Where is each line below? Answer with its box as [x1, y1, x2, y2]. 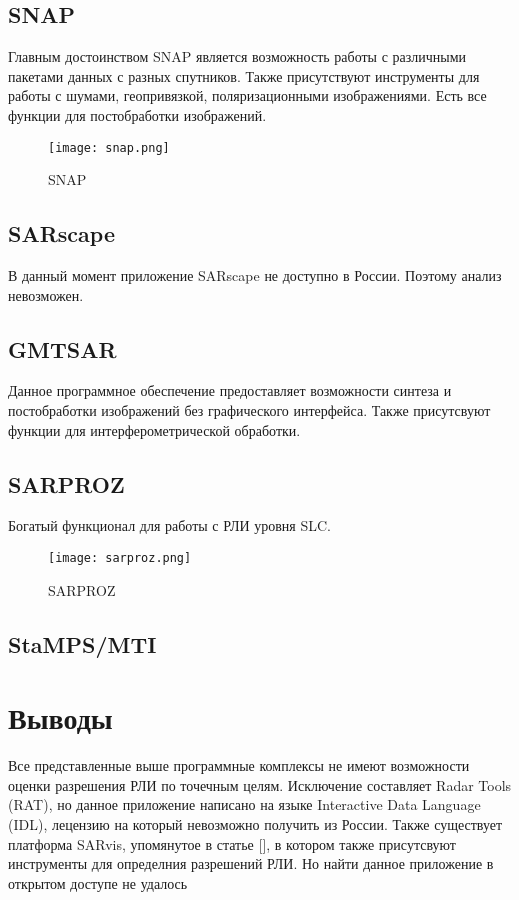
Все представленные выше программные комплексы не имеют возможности [8, 755, 470, 776]
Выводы [8, 697, 113, 738]
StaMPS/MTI [8, 628, 157, 659]
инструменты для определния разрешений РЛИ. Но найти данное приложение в [8, 853, 494, 874]
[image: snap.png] [48, 140, 170, 155]
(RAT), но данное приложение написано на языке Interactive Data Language [8, 794, 481, 815]
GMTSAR [8, 333, 117, 364]
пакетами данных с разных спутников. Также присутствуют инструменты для [8, 65, 480, 86]
